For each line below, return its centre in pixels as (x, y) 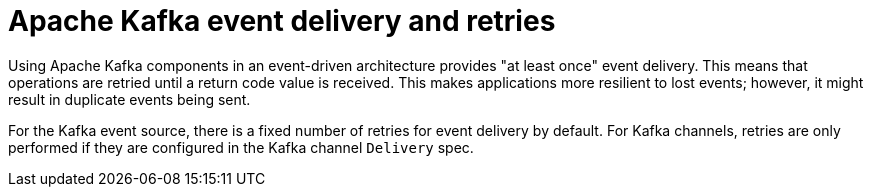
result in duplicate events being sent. (129, 99)
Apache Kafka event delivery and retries (282, 21)
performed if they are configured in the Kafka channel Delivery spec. (241, 147)
